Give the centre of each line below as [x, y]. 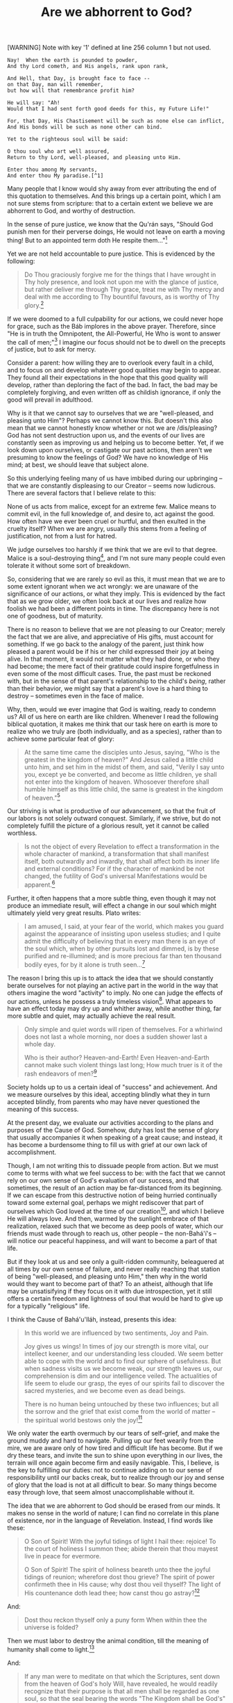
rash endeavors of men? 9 [60, 1073]
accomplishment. [32, 1152]
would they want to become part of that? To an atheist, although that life [110, 1283]
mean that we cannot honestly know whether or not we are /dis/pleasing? [112, 428]
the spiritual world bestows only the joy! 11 [83, 1420]
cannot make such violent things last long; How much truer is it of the [123, 1065]
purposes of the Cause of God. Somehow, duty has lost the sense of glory [113, 1130]
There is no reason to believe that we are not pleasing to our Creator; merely [116, 629]
